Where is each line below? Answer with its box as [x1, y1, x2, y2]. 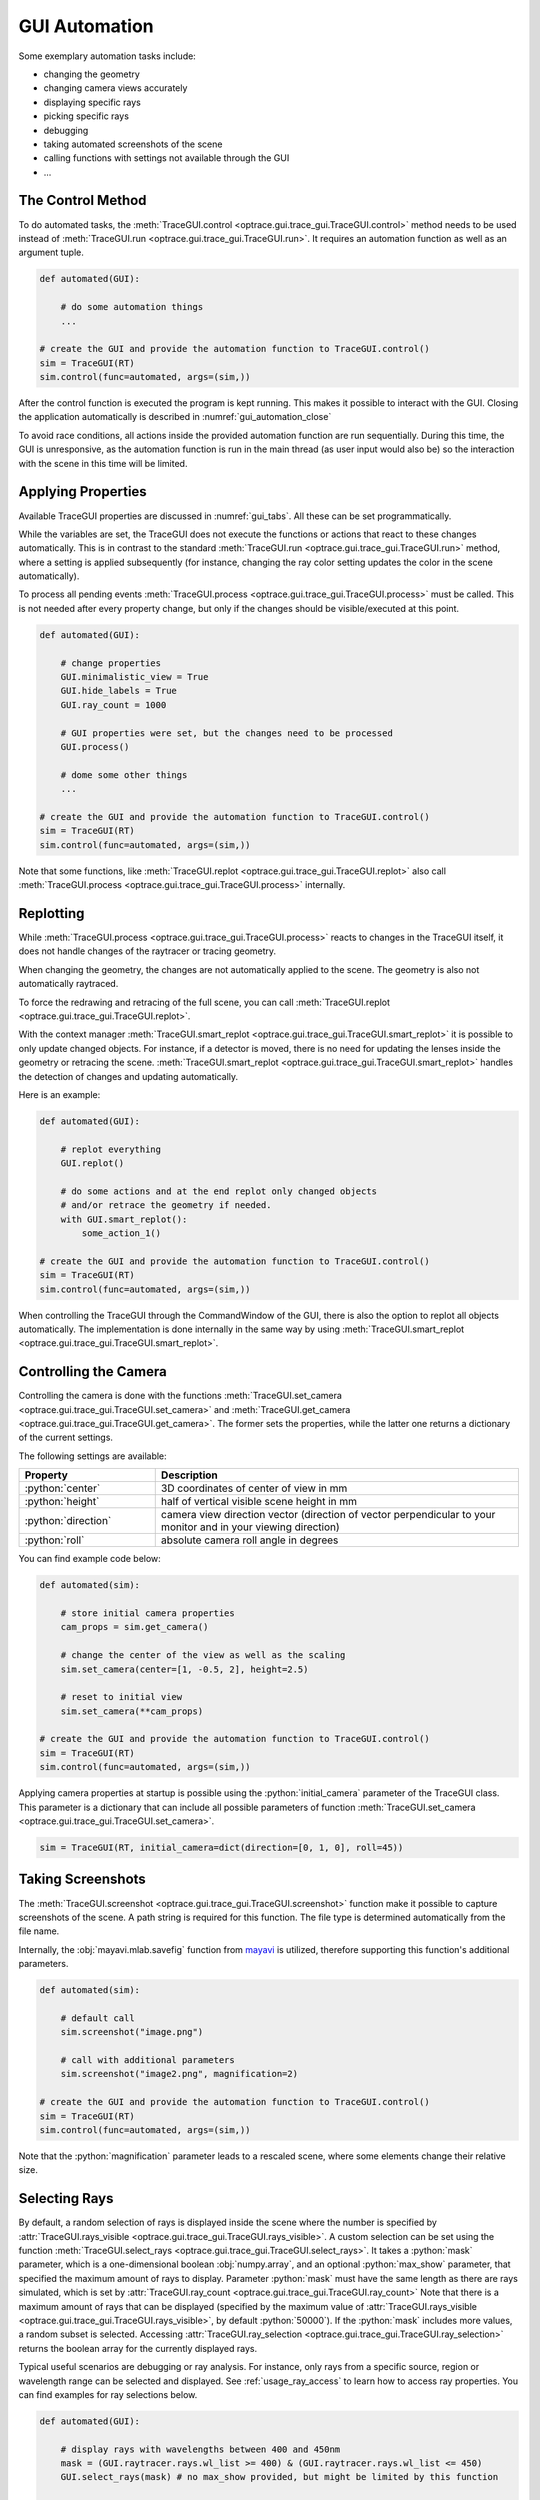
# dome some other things [60, 769, 188, 780]
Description [160, 1468, 219, 1482]
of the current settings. [18, 1431, 114, 1444]
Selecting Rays [18, 2190, 114, 2207]
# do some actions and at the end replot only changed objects [60, 1185, 378, 1197]
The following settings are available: [18, 1450, 167, 1462]
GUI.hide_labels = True [60, 685, 177, 697]
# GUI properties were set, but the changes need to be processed [60, 727, 394, 739]
